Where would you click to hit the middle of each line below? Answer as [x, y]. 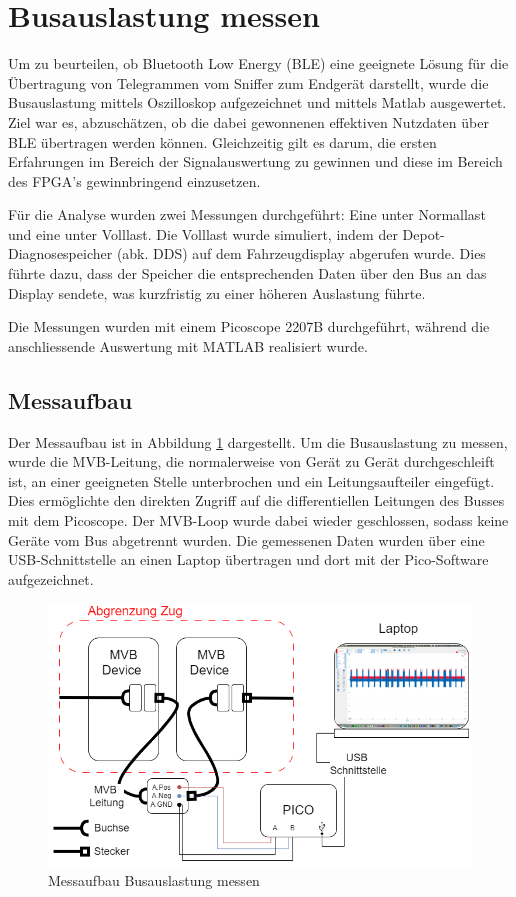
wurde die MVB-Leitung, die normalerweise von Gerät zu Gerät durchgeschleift [251, 461]
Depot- [423, 233]
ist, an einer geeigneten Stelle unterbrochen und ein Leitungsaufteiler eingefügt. [251, 480]
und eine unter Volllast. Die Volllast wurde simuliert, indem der [203, 233]
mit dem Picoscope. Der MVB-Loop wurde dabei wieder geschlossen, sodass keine [258, 520]
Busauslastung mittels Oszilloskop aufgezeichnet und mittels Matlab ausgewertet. [257, 102]
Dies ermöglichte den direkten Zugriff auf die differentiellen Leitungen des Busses [256, 500]
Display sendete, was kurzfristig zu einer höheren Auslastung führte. [217, 292]
